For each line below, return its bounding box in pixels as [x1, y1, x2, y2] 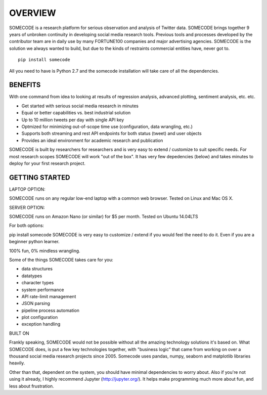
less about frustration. [9, 383, 54, 389]
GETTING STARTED [9, 173, 70, 181]
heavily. [9, 360, 25, 366]
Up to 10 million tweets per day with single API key [21, 117, 124, 123]
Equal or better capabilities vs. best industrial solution [21, 110, 131, 116]
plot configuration [21, 314, 58, 320]
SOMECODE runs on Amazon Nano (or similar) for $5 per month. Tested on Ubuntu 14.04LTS [9, 214, 198, 219]
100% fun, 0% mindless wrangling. [9, 248, 81, 254]
